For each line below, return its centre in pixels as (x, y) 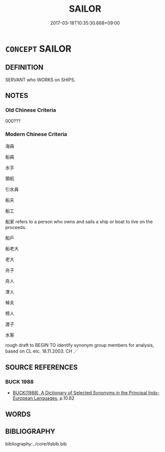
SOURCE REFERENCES (42, 367)
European (23, 398)
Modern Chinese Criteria (36, 134)
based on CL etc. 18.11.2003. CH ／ (42, 351)
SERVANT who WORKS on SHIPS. (40, 80)
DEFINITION (25, 67)
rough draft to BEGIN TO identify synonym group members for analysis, (80, 345)
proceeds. (16, 227)
